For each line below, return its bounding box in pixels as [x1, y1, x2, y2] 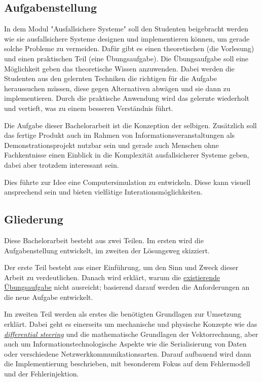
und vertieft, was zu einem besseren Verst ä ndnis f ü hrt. [4, 102, 173, 113]
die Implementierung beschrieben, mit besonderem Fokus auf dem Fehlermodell [4, 358, 250, 369]
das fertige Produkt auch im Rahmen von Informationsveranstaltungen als [4, 130, 235, 140]
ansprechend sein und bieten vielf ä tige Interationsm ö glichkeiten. [4, 186, 203, 197]
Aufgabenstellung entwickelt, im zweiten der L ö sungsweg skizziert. [4, 245, 210, 255]
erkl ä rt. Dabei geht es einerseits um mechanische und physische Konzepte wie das [4, 319, 257, 329]
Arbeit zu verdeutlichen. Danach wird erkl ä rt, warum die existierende [4, 272, 220, 282]
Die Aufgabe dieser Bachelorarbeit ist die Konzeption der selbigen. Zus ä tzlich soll [4, 120, 257, 130]
